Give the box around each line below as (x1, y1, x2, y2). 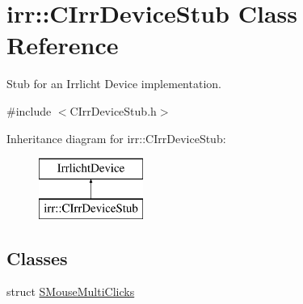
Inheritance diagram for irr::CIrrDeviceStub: (6, 129, 226, 146)
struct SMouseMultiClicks (6, 283, 135, 300)
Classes (6, 245, 68, 270)
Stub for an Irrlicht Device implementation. (6, 75, 221, 92)
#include (6, 102, 52, 119)
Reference (6, 28, 119, 61)
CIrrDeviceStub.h (69, 102, 157, 119)
